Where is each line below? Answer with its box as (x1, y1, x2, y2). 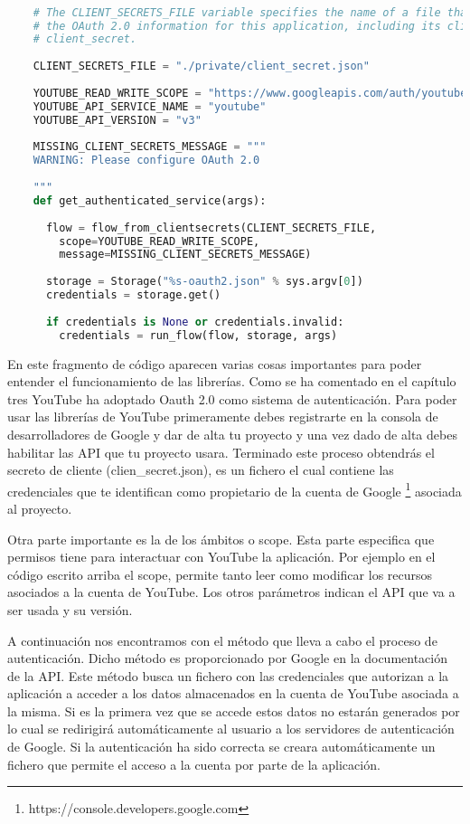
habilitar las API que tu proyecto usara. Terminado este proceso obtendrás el (7, 442, 435, 461)
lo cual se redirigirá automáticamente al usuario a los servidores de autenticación (7, 719, 455, 738)
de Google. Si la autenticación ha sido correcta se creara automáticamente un (7, 737, 436, 756)
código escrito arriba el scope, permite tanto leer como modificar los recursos (7, 564, 433, 583)
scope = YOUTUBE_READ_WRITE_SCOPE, (59, 234, 260, 248)
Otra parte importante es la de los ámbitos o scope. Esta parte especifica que (7, 529, 435, 548)
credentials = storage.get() (45, 289, 221, 302)
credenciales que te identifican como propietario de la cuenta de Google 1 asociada (7, 478, 462, 500)
